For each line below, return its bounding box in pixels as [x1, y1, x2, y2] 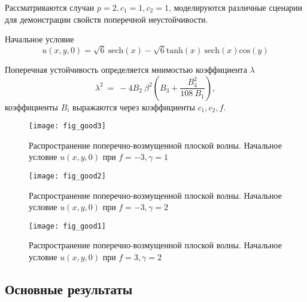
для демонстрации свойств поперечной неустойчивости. [5, 13, 208, 25]
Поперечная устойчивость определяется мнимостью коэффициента [5, 63, 247, 75]
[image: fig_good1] [29, 221, 106, 230]
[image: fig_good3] [29, 122, 106, 131]
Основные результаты [5, 280, 133, 298]
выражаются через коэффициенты [72, 100, 195, 113]
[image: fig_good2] [29, 171, 106, 180]
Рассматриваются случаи [5, 1, 95, 13]
